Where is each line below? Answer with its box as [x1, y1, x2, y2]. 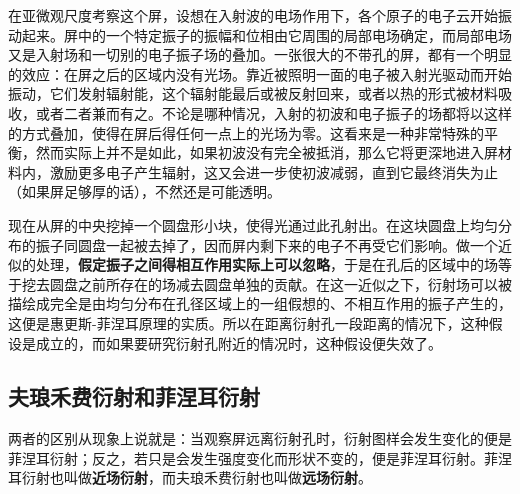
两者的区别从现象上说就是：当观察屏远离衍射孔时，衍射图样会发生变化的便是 [8, 428, 512, 449]
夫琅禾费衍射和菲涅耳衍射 [8, 381, 260, 412]
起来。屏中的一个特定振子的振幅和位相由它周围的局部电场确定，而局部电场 [21, 24, 512, 45]
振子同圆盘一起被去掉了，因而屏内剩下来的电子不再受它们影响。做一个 [35, 234, 498, 255]
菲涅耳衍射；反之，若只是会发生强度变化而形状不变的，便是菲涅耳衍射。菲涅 [8, 447, 512, 468]
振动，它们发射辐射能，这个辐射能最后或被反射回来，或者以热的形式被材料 [8, 83, 498, 104]
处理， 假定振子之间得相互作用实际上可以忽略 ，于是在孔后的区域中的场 [35, 254, 498, 275]
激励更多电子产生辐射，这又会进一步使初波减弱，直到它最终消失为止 [49, 161, 498, 182]
